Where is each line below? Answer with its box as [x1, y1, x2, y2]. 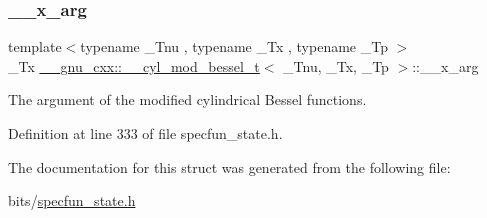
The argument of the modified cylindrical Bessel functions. [8, 89, 367, 110]
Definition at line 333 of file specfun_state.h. [8, 123, 283, 143]
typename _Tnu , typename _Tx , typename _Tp [80, 36, 388, 57]
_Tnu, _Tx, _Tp [283, 55, 389, 76]
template [8, 36, 62, 57]
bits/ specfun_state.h [8, 190, 136, 211]
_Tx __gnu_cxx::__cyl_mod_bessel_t [8, 55, 260, 76]
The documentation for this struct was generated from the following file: [8, 156, 451, 177]
